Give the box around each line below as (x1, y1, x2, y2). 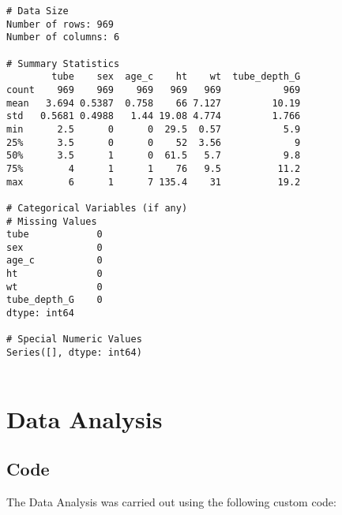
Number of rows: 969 (6, 18, 115, 30)
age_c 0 (6, 255, 103, 267)
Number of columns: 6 (6, 32, 120, 43)
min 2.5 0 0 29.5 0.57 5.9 (6, 123, 301, 135)
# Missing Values (6, 215, 97, 227)
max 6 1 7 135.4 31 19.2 (6, 176, 301, 188)
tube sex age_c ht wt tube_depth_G (51, 71, 301, 83)
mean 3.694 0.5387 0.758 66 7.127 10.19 (6, 97, 301, 109)
